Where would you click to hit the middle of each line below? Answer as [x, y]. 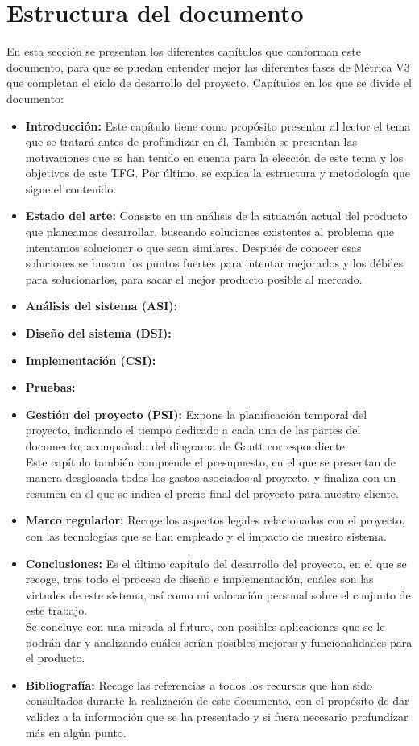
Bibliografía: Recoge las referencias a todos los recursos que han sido [199, 684]
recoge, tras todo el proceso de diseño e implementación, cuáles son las [199, 579]
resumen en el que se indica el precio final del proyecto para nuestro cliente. [212, 493]
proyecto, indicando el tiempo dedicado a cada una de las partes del [193, 430]
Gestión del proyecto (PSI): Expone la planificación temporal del [196, 414]
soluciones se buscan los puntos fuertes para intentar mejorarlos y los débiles [214, 263]
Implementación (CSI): [91, 360]
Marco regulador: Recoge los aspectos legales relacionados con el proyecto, [215, 520]
